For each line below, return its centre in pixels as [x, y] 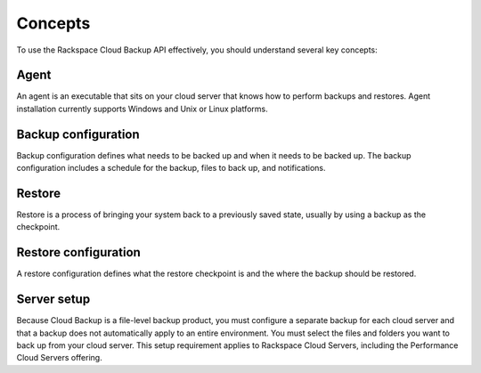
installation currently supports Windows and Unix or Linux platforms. [143, 109]
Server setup [53, 300]
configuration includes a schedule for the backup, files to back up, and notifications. [171, 168]
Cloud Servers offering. [59, 358]
